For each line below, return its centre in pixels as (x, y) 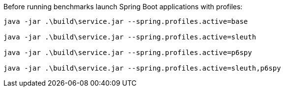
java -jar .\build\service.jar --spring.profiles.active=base (126, 21)
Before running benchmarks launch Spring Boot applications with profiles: (123, 7)
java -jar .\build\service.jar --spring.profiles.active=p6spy (128, 53)
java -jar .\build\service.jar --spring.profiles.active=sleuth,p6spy (142, 68)
